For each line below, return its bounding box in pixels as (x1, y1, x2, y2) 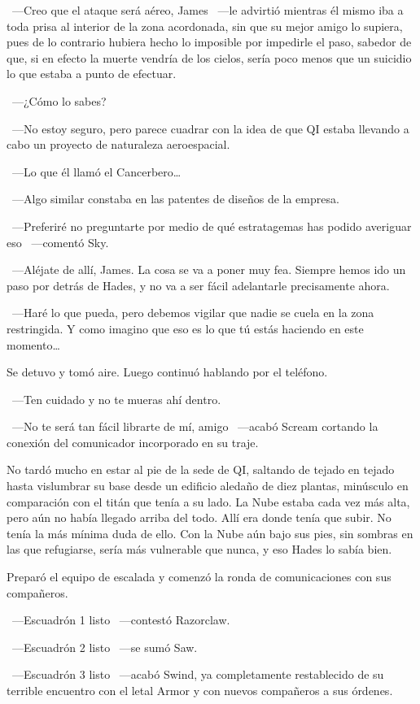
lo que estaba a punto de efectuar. (7, 65, 177, 82)
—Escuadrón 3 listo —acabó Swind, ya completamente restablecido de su (11, 666, 384, 683)
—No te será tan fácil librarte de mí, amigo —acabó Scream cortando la (11, 418, 378, 435)
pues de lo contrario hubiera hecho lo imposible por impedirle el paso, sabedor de (7, 33, 412, 50)
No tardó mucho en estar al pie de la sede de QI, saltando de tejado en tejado (7, 461, 395, 478)
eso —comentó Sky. (7, 233, 109, 250)
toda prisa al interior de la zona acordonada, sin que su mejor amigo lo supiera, (7, 17, 403, 34)
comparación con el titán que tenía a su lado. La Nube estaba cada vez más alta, (7, 493, 410, 510)
